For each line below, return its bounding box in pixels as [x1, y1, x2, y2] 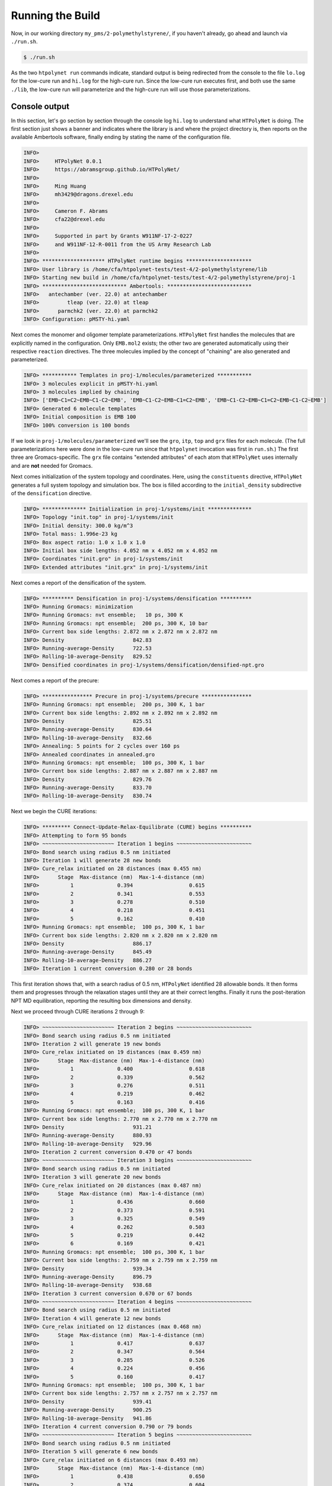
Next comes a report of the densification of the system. [11, 579, 146, 586]
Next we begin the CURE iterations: [11, 808, 97, 815]
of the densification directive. [11, 489, 92, 496]
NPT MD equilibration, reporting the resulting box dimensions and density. [11, 997, 192, 1004]
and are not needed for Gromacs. [11, 462, 93, 469]
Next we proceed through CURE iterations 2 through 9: [11, 1008, 145, 1015]
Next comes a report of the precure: [11, 676, 99, 684]
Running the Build [11, 9, 100, 22]
